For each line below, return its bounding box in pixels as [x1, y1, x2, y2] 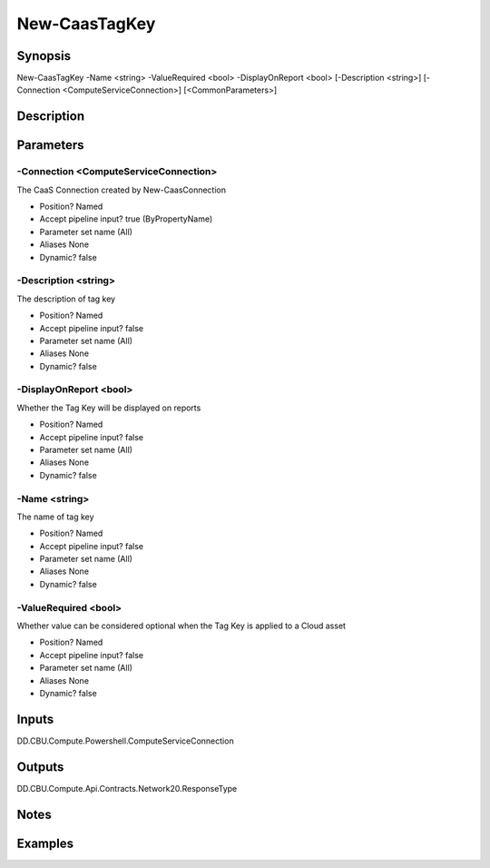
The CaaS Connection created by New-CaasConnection [16, 184, 227, 195]
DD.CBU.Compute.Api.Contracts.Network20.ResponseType [16, 783, 238, 794]
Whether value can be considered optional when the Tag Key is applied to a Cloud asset [16, 620, 347, 631]
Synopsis [16, 48, 72, 64]
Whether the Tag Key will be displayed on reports [16, 402, 201, 413]
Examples [16, 835, 74, 851]
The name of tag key [16, 511, 94, 522]
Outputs [16, 759, 64, 774]
